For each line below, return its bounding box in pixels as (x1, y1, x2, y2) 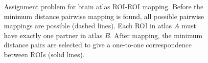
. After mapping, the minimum (110, 30, 203, 40)
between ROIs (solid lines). (4, 49, 85, 59)
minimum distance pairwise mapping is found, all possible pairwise (4, 11, 204, 21)
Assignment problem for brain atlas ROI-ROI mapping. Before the (4, 1, 204, 11)
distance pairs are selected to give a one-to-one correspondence (4, 40, 192, 50)
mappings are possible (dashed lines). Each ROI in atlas (4, 21, 172, 31)
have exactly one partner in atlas (4, 30, 103, 40)
